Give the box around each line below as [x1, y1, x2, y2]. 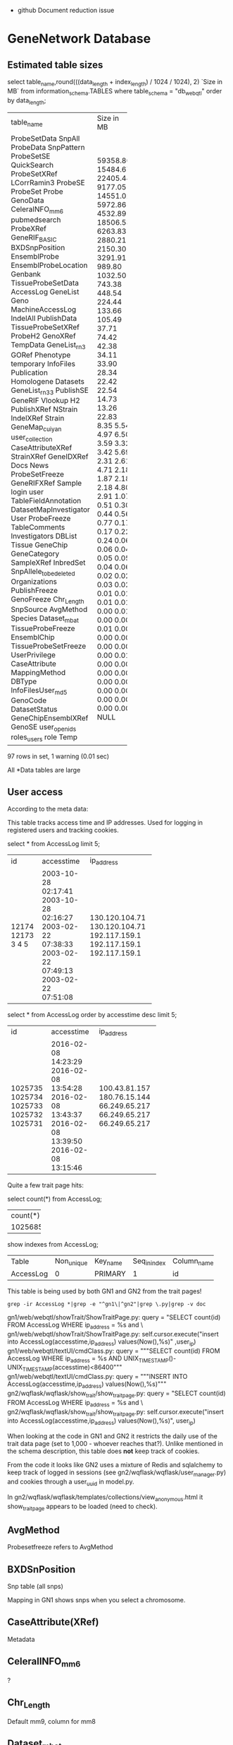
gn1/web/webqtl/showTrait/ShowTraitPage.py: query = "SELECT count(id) [7, 1313, 221, 1322]
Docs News [11, 460, 49, 470]
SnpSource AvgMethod [11, 604, 88, 614]
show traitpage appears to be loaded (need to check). [7, 1502, 158, 1512]
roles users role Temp [11, 732, 78, 744]
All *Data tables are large [7, 765, 81, 774]
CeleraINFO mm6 [11, 204, 64, 216]
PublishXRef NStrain [11, 404, 78, 414]
